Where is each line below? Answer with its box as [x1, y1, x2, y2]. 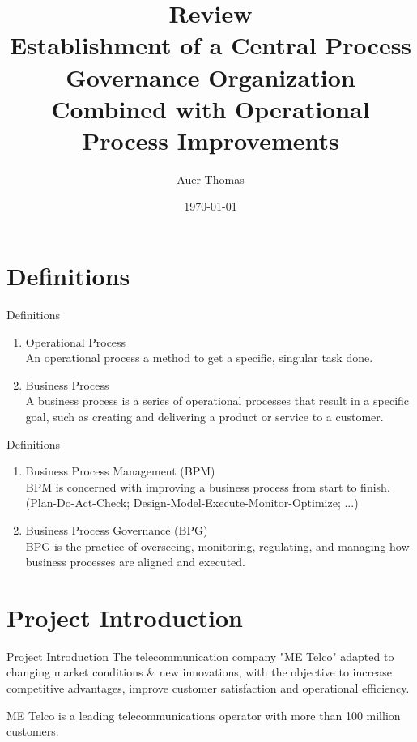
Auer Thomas [177, 170, 245, 187]
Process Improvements [82, 123, 339, 156]
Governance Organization [66, 60, 355, 93]
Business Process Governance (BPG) [25, 521, 208, 538]
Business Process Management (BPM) [25, 463, 215, 480]
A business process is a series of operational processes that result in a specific [25, 392, 410, 409]
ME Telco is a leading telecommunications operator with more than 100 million [6, 706, 401, 723]
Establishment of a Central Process [9, 28, 412, 62]
